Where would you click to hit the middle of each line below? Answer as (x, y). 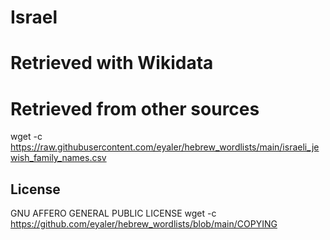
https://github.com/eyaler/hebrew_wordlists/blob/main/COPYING (144, 224)
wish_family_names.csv (58, 158)
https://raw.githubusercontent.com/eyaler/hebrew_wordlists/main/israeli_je (165, 147)
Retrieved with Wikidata (112, 63)
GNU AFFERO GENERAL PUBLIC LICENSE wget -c (113, 213)
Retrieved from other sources (135, 108)
